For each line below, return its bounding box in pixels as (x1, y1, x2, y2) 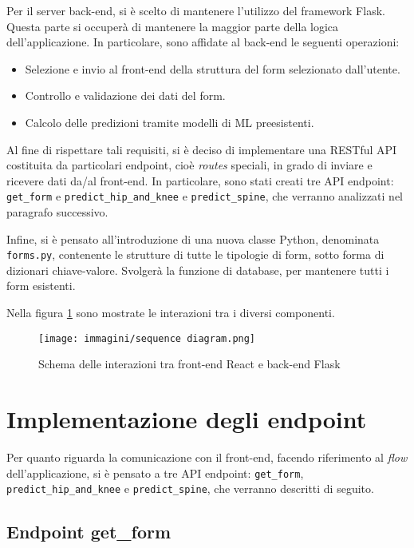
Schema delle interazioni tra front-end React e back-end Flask (38, 355, 341, 372)
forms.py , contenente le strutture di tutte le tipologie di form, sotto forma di (6, 246, 384, 263)
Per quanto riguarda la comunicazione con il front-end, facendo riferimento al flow (6, 449, 408, 465)
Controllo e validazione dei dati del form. (25, 87, 226, 104)
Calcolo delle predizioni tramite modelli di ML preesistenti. (25, 113, 314, 130)
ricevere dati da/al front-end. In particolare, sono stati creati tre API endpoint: (6, 172, 394, 189)
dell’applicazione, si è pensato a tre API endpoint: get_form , (6, 464, 304, 481)
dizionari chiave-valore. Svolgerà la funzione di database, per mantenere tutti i (6, 261, 389, 278)
